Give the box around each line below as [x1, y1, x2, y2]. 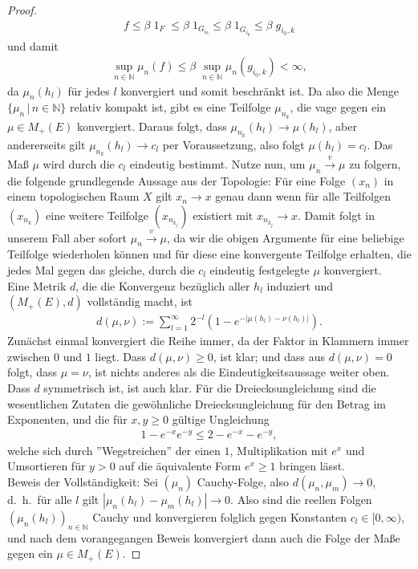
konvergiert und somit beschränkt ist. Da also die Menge [120, 82, 399, 99]
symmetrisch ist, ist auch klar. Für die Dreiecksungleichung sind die [43, 379, 376, 396]
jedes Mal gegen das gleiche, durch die [7, 261, 195, 278]
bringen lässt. [279, 457, 345, 474]
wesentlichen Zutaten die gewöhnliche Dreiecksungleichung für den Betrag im [7, 395, 386, 412]
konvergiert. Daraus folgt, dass [77, 117, 227, 134]
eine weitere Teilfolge [46, 206, 148, 223]
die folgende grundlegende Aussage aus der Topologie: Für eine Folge [7, 172, 346, 189]
